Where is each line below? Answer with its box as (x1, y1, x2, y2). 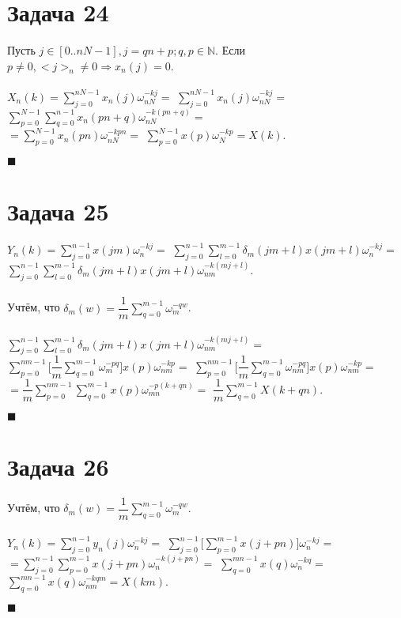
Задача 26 (7, 450, 109, 482)
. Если (215, 42, 245, 58)
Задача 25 (7, 195, 109, 228)
